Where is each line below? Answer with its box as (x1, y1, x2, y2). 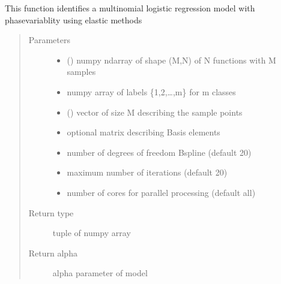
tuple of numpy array (52, 226, 131, 239)
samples (67, 65, 96, 78)
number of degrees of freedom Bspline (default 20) (67, 146, 252, 158)
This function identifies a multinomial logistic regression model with (5, 2, 255, 14)
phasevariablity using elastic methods (5, 13, 142, 26)
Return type (28, 206, 74, 219)
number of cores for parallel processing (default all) (67, 186, 256, 198)
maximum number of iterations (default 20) (67, 166, 228, 179)
